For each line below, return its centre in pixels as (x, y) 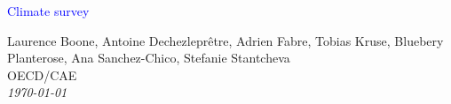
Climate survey (48, 11)
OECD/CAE (42, 74)
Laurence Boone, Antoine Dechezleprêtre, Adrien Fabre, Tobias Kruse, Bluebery (225, 40)
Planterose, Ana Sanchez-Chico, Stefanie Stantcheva (149, 58)
